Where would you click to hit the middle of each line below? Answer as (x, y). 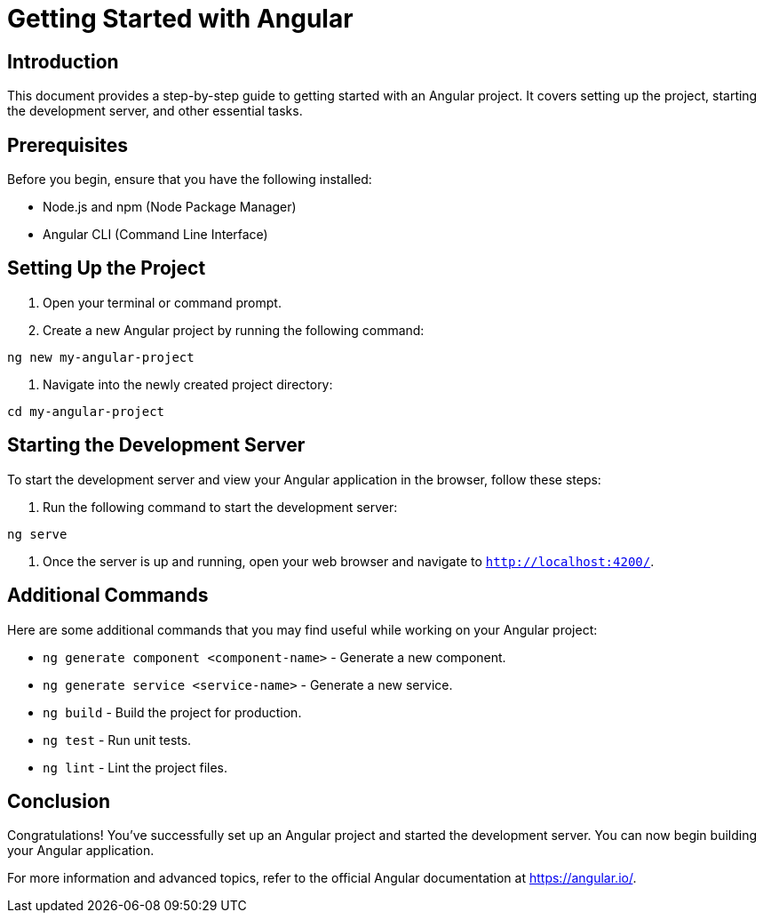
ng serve (37, 534)
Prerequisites (68, 145)
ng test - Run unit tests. (117, 740)
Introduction (63, 61)
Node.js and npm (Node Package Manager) (170, 207)
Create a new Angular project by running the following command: (234, 330)
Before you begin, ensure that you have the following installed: (190, 180)
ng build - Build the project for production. (172, 712)
